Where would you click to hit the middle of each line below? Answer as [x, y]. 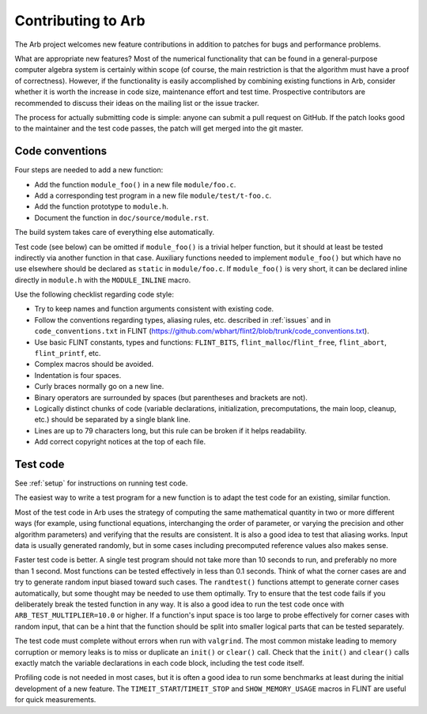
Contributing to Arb [80, 21]
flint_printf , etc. [68, 353]
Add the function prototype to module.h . [102, 206]
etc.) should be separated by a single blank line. [112, 420]
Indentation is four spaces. [78, 375]
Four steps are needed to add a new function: [89, 170]
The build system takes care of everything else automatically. [115, 232]
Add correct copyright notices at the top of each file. [120, 442]
